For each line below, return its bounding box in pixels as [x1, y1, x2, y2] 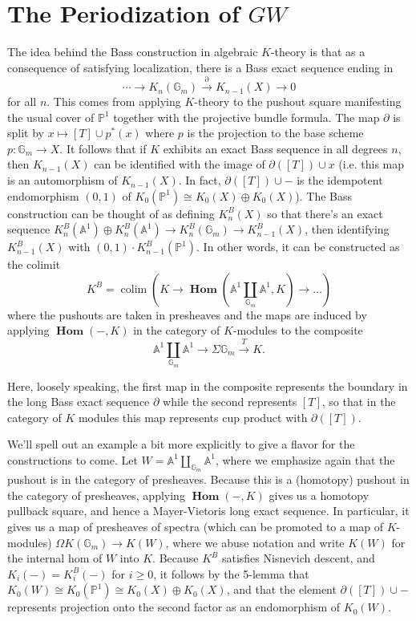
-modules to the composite [232, 322, 363, 339]
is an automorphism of [7, 172, 118, 189]
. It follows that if [59, 140, 147, 156]
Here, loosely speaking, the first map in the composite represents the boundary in [7, 377, 408, 394]
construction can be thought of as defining [7, 205, 215, 221]
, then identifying [305, 221, 390, 237]
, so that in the [321, 393, 396, 410]
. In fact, [178, 172, 221, 189]
